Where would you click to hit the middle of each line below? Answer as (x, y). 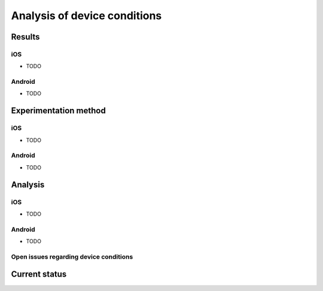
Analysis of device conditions (86, 16)
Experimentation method (58, 111)
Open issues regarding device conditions (72, 256)
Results (25, 37)
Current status (39, 275)
